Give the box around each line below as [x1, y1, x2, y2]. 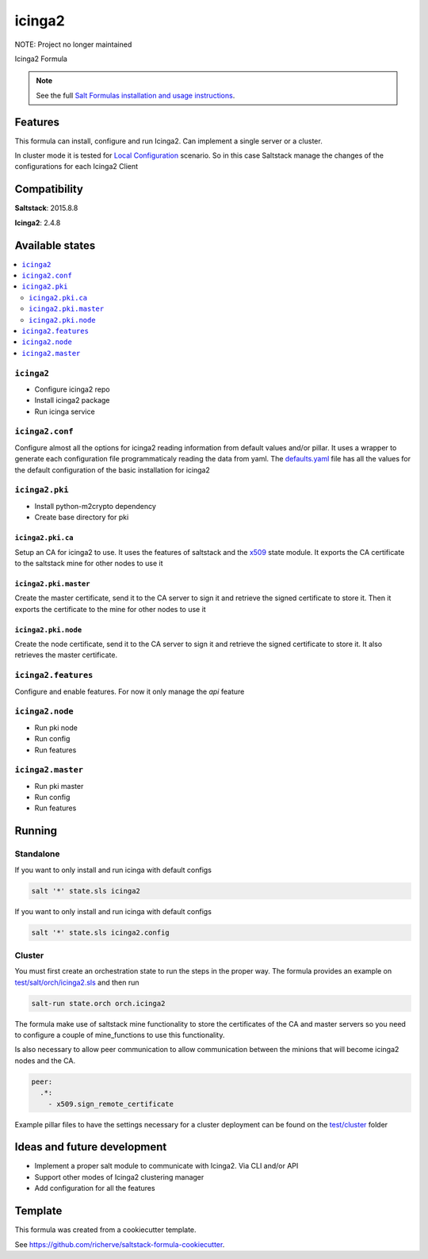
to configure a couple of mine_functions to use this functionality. [14, 1031, 225, 1040]
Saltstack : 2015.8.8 [14, 203, 78, 213]
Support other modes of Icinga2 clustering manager [34, 1172, 204, 1181]
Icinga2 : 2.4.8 [14, 218, 61, 228]
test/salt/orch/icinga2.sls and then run [14, 978, 139, 987]
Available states [14, 239, 96, 252]
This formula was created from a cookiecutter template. [14, 1225, 197, 1234]
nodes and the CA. [14, 1055, 75, 1066]
